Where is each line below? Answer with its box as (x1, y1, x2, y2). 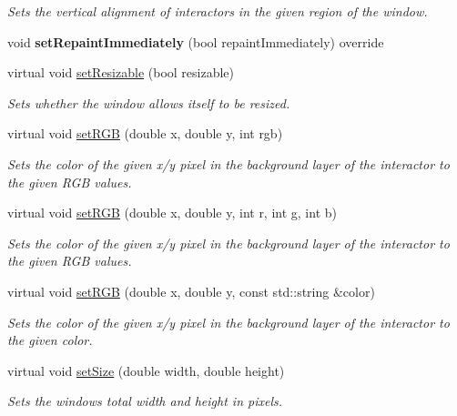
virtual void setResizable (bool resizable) (7, 63, 235, 82)
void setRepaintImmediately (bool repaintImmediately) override (7, 32, 384, 51)
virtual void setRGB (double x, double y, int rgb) (7, 124, 283, 143)
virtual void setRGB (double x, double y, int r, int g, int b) (7, 203, 337, 222)
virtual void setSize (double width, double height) (7, 360, 285, 380)
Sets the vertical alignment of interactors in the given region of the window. (7, 2, 428, 20)
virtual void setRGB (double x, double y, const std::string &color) (7, 281, 375, 300)
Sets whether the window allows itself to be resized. (7, 93, 290, 112)
